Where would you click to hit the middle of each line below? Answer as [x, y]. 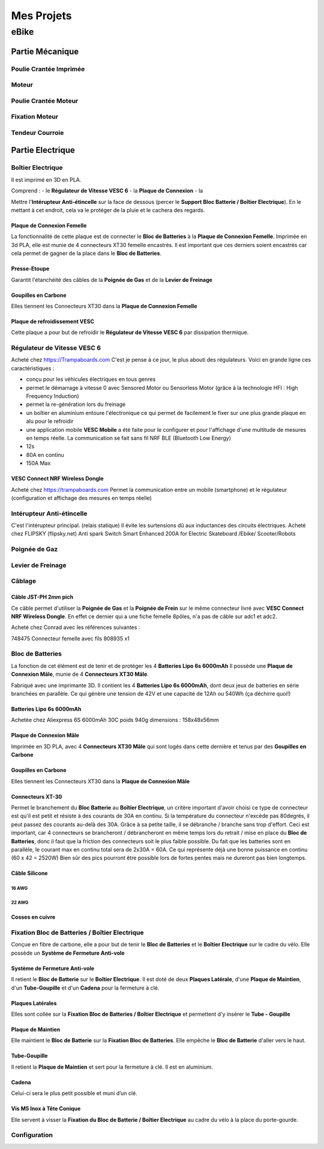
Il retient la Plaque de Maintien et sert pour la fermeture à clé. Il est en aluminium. [112, 1067]
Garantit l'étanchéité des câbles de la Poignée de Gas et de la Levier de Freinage [112, 279]
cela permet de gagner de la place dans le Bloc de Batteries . [86, 253]
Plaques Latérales [34, 1003]
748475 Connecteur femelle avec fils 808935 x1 [70, 638]
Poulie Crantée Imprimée [48, 69]
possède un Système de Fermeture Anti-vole [68, 953]
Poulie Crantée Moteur [45, 101]
